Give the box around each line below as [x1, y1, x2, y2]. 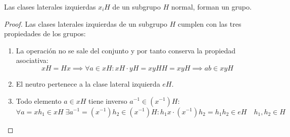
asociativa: [16, 55, 49, 65]
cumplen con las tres [178, 18, 241, 29]
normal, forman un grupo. [171, 2, 252, 12]
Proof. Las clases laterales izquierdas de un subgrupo [4, 18, 168, 29]
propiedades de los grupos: [4, 28, 86, 39]
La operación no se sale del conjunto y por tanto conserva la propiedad [16, 45, 235, 55]
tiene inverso [88, 95, 127, 106]
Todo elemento [16, 95, 62, 106]
